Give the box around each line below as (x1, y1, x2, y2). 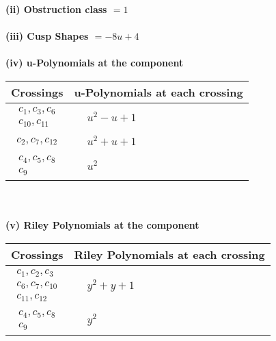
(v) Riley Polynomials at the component (5, 218, 199, 232)
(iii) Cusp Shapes (5, 29, 89, 43)
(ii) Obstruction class (5, 2, 107, 16)
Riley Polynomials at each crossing (74, 246, 265, 262)
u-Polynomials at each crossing (74, 84, 243, 100)
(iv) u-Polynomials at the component (5, 55, 184, 70)
